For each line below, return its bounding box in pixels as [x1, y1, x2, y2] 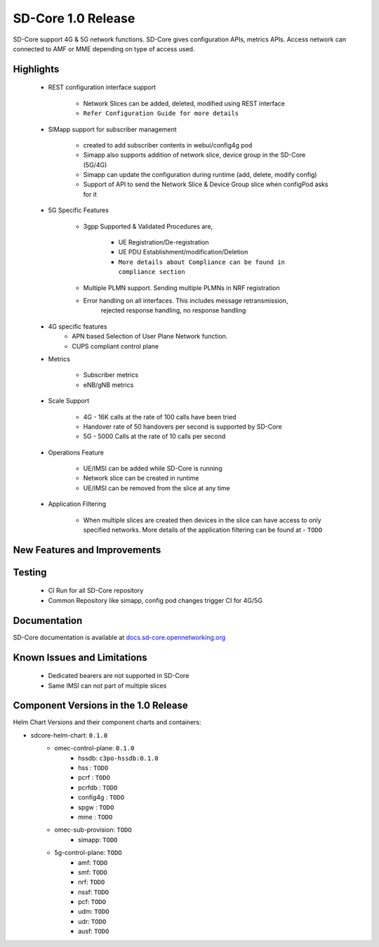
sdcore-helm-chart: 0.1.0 [30, 731, 108, 739]
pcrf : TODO [78, 773, 110, 782]
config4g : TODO [78, 793, 125, 802]
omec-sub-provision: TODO [54, 825, 133, 834]
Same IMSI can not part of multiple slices [48, 681, 167, 690]
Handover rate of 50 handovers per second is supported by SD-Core [83, 422, 282, 431]
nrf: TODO [78, 878, 105, 887]
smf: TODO [78, 868, 108, 876]
